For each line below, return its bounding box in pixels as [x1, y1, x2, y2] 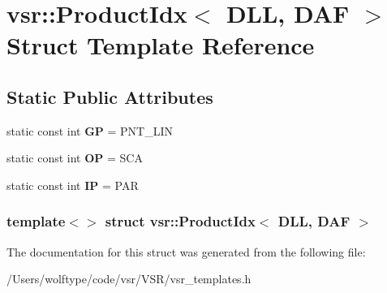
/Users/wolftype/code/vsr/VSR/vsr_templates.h [6, 270, 252, 287]
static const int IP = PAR [6, 176, 139, 193]
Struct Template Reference [6, 28, 315, 62]
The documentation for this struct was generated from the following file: [6, 243, 366, 260]
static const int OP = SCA [6, 149, 143, 166]
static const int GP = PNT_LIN [6, 122, 174, 139]
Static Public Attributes [6, 84, 213, 109]
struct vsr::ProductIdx [105, 211, 256, 231]
